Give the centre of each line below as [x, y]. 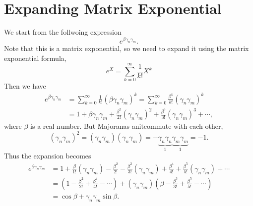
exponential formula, [35, 58]
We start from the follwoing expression [63, 32]
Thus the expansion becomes [48, 156]
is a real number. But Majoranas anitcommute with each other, [127, 126]
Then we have [25, 86]
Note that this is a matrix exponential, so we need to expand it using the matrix [126, 48]
